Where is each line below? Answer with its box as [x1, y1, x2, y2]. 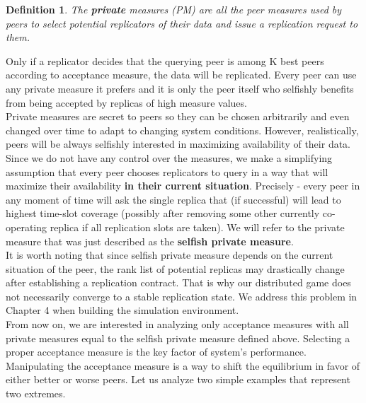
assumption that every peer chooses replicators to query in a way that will [6, 164, 328, 179]
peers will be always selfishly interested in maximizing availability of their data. [6, 136, 351, 151]
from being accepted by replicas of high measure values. [6, 95, 247, 110]
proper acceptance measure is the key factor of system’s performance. [6, 344, 307, 359]
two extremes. [6, 386, 66, 401]
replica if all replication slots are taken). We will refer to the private [50, 219, 345, 234]
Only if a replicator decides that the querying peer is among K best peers [6, 53, 324, 68]
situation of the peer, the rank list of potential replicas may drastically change [6, 261, 345, 276]
